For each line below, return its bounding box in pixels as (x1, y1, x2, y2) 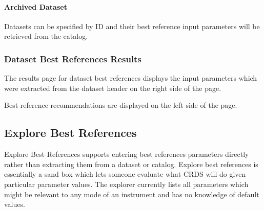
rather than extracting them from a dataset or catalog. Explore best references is (4, 158, 258, 169)
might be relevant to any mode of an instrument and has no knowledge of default (4, 189, 259, 199)
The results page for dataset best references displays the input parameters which (4, 73, 257, 83)
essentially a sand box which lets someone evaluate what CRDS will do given (4, 169, 246, 179)
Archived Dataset (4, 1, 67, 12)
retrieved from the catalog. (4, 31, 88, 41)
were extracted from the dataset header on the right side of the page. (4, 82, 221, 93)
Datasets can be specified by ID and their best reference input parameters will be (4, 20, 260, 31)
